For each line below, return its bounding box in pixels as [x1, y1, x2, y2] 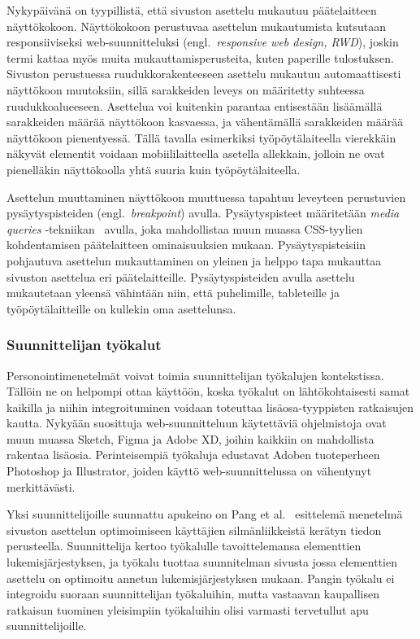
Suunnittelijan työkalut [6, 335, 162, 355]
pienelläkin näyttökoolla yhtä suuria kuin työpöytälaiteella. [6, 160, 301, 177]
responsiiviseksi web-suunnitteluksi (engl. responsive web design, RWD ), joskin [6, 33, 399, 50]
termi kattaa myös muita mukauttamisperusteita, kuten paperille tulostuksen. [6, 49, 394, 66]
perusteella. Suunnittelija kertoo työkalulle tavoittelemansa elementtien [6, 537, 362, 554]
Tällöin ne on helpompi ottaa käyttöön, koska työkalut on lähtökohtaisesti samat [6, 383, 410, 400]
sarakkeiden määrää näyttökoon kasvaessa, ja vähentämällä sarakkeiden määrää [6, 113, 404, 130]
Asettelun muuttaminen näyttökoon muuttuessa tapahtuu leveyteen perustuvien [6, 188, 406, 205]
